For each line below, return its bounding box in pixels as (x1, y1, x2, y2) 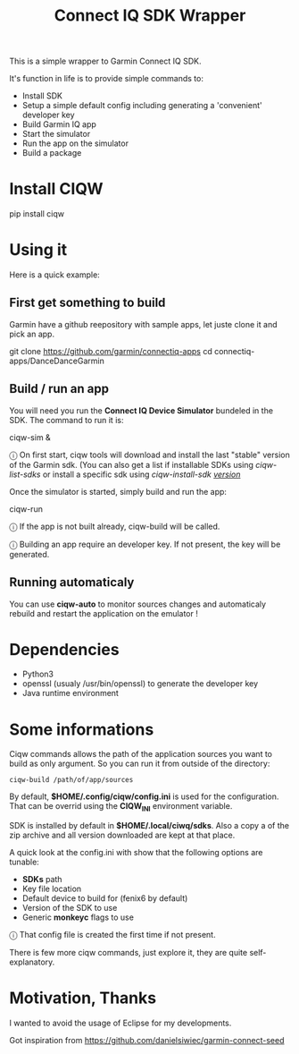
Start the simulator (21, 129, 91, 140)
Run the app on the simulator (21, 138, 129, 149)
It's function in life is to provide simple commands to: (9, 73, 203, 84)
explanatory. (9, 956, 55, 967)
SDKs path (21, 874, 62, 885)
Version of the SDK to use (21, 903, 118, 914)
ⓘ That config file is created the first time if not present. (9, 930, 216, 940)
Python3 (21, 668, 54, 680)
